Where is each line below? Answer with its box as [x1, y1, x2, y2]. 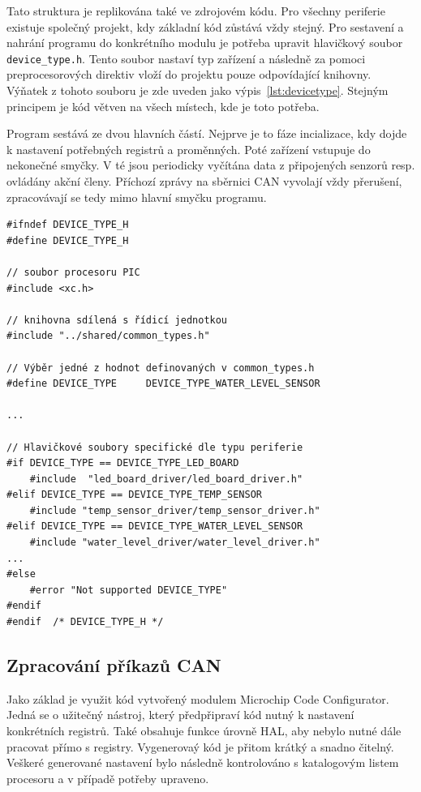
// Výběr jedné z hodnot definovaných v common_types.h [6, 362, 315, 374]
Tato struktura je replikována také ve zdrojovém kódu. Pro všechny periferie [6, 2, 385, 19]
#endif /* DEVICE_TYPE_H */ [6, 616, 164, 628]
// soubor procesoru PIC [6, 266, 140, 278]
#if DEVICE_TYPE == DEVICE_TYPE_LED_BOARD [6, 457, 239, 469]
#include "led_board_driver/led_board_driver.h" [29, 473, 303, 485]
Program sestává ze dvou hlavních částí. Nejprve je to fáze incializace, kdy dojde [6, 125, 407, 142]
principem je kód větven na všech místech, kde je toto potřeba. [6, 97, 320, 114]
